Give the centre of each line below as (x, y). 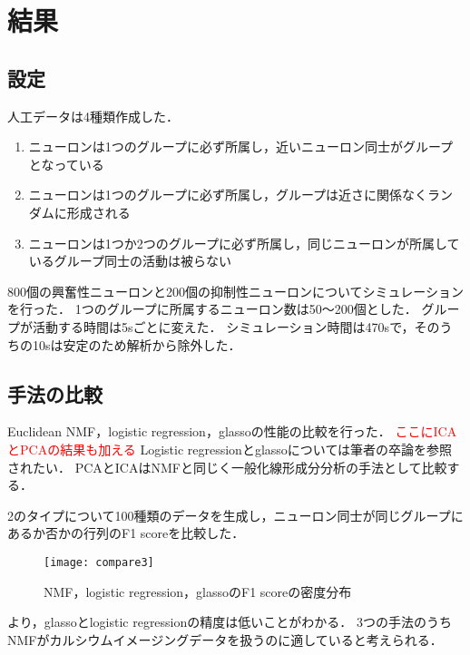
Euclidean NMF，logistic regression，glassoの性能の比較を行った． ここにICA (232, 431)
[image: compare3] (99, 562)
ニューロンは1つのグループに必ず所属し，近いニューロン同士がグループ (241, 147)
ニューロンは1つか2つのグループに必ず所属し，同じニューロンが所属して (244, 243)
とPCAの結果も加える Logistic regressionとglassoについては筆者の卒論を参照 (230, 449)
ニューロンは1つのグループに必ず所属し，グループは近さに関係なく (228, 195)
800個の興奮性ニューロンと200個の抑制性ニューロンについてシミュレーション (236, 291)
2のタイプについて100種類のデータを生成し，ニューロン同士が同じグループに (235, 515)
